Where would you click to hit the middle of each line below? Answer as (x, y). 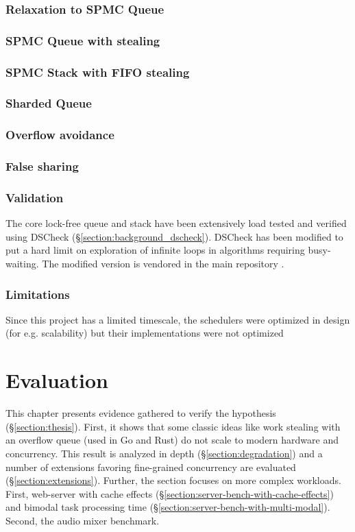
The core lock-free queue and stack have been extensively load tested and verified (176, 223)
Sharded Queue (49, 103)
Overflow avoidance (60, 135)
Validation (35, 197)
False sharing (42, 166)
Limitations (38, 294)
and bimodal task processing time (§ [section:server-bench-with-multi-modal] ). (168, 507)
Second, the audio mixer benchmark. (83, 520)
